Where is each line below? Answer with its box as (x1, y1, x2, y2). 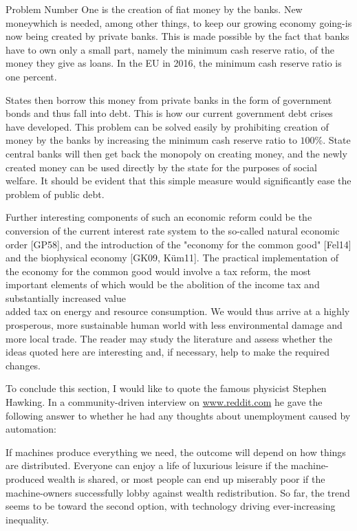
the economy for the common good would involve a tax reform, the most (6, 263, 311, 278)
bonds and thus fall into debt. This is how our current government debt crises (6, 106, 333, 120)
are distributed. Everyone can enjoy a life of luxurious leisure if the (6, 458, 288, 473)
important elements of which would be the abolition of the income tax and (6, 277, 320, 292)
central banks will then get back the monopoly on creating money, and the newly (6, 146, 347, 160)
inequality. (6, 512, 50, 526)
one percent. (6, 69, 57, 83)
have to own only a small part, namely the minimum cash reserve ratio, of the (6, 42, 334, 56)
